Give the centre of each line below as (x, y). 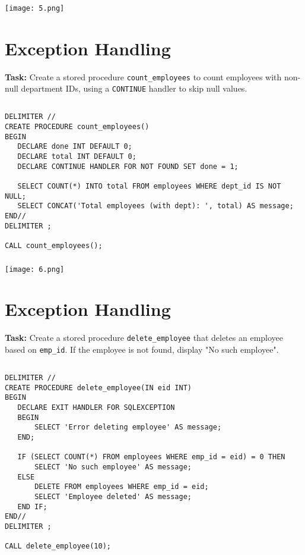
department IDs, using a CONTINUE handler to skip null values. (134, 88)
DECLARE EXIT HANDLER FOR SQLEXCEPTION (96, 407)
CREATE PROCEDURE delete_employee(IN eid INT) (98, 388)
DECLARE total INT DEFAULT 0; (77, 157)
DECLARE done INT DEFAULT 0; (75, 147)
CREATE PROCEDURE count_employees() (77, 127)
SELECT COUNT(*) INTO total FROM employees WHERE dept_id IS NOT (149, 186)
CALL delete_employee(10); (58, 546)
